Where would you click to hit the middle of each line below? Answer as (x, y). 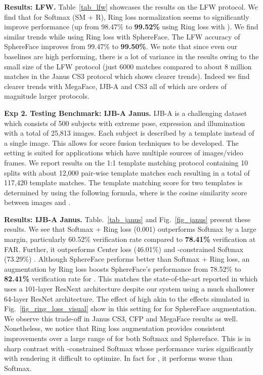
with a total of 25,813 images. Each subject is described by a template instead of (129, 133)
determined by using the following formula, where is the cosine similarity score (126, 192)
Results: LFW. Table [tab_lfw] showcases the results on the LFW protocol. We (131, 7)
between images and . (37, 202)
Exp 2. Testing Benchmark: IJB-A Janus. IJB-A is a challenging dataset (126, 113)
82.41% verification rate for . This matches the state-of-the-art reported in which (131, 279)
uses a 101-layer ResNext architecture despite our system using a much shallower (129, 289)
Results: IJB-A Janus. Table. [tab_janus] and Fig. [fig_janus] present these (127, 219)
